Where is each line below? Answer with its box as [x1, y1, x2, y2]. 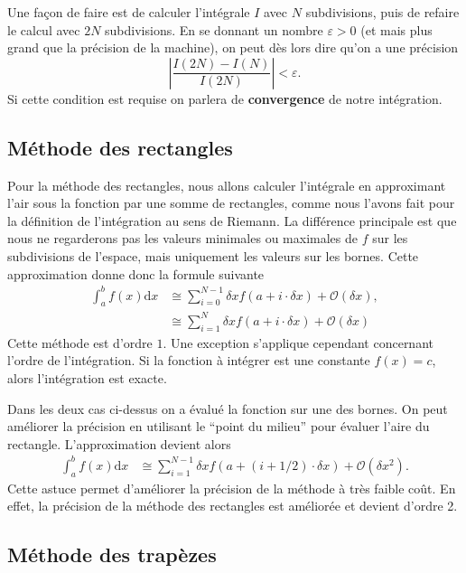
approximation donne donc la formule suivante [7, 264, 265, 283]
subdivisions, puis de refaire [305, 3, 460, 21]
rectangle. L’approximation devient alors [7, 434, 231, 453]
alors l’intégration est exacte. [7, 368, 167, 387]
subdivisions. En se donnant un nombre [105, 20, 323, 39]
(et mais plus [360, 20, 433, 39]
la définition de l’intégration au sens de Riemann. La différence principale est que [7, 211, 457, 230]
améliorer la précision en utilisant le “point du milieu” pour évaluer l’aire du [7, 417, 430, 436]
